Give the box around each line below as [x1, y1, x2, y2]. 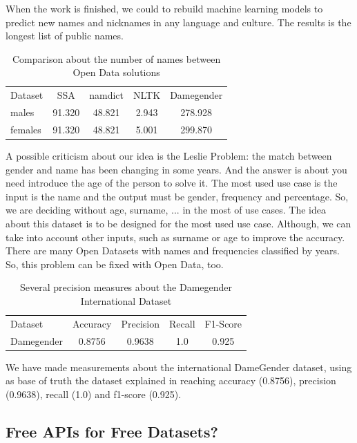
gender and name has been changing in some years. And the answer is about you [6, 162, 347, 176]
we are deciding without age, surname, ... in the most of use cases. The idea [6, 202, 326, 217]
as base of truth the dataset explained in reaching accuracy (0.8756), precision [6, 373, 336, 388]
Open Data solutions [73, 65, 160, 79]
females [10, 122, 41, 136]
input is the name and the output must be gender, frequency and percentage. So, [6, 189, 349, 203]
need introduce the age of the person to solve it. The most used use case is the [6, 176, 338, 190]
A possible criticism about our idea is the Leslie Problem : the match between [6, 149, 332, 162]
